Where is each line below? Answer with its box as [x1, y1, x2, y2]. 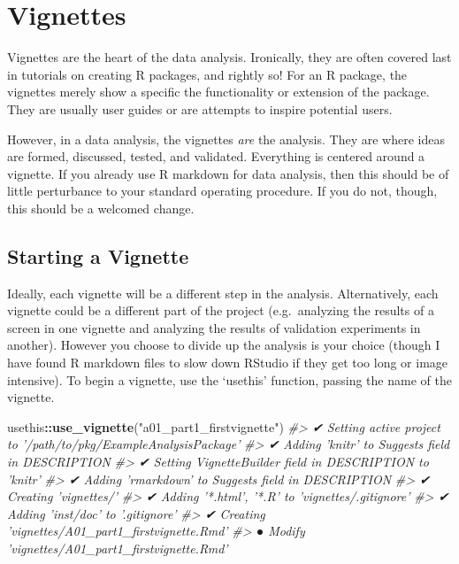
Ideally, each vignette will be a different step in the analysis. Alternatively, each [7, 283, 439, 302]
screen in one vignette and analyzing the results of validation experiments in [7, 318, 421, 336]
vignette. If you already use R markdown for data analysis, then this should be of [7, 164, 449, 182]
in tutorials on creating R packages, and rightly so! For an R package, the [7, 65, 408, 83]
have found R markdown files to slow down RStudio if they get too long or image [7, 353, 448, 372]
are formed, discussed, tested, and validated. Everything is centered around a [7, 147, 425, 166]
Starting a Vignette [7, 242, 189, 269]
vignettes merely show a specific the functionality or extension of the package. [7, 82, 430, 101]
